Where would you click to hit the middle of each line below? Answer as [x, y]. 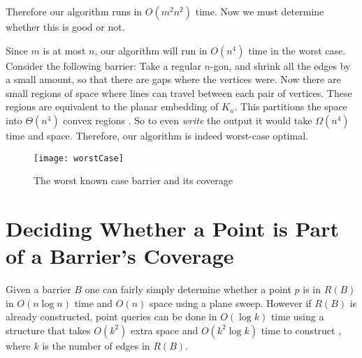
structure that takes [48, 330]
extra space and [165, 330]
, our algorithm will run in [151, 50]
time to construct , [301, 330]
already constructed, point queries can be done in [111, 316]
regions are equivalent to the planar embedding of [112, 106]
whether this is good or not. [65, 27]
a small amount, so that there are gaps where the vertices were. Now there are [173, 79]
